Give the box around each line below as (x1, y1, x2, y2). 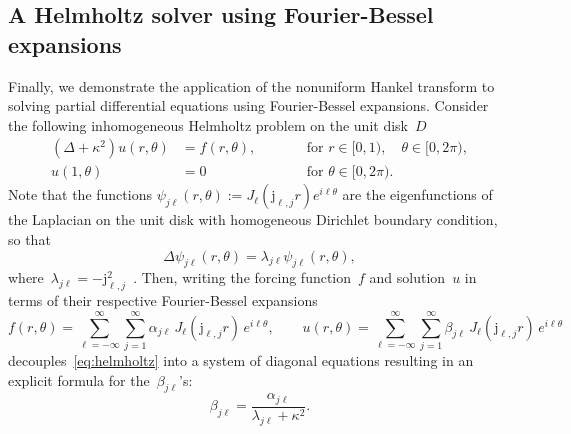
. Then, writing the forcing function (133, 267, 352, 288)
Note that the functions (8, 184, 152, 205)
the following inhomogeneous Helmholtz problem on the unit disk (8, 114, 408, 135)
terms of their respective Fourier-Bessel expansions (8, 290, 318, 311)
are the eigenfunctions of (342, 184, 493, 205)
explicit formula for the (8, 369, 150, 390)
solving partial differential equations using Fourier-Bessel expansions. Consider (8, 95, 489, 116)
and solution (369, 267, 446, 288)
